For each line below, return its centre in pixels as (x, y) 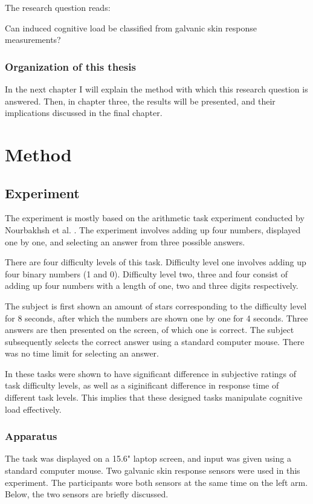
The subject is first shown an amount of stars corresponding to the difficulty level (156, 305)
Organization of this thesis (70, 66)
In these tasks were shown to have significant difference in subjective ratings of (151, 373)
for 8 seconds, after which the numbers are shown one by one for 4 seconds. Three (156, 318)
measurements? (33, 40)
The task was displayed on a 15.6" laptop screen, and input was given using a (148, 458)
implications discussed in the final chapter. (84, 113)
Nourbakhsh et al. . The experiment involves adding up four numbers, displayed (153, 229)
